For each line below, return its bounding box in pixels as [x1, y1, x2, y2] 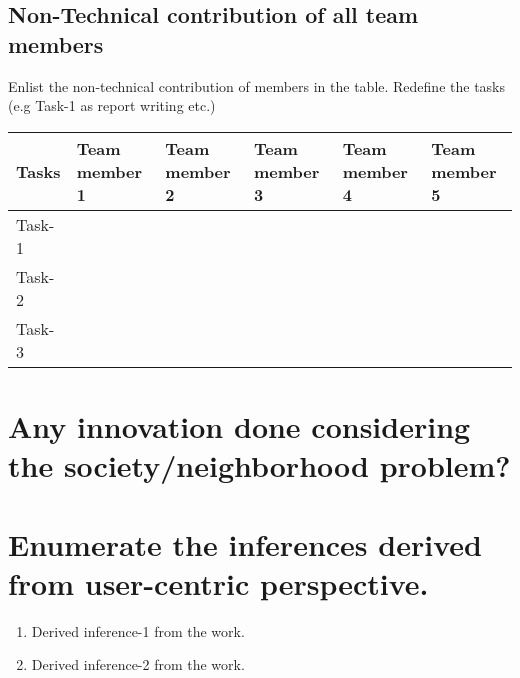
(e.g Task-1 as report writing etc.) [8, 95, 216, 116]
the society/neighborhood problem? [8, 445, 511, 486]
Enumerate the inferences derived [8, 523, 482, 564]
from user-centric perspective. [8, 562, 429, 603]
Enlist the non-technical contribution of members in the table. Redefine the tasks [8, 75, 505, 96]
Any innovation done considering [8, 405, 471, 446]
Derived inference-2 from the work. [31, 654, 245, 675]
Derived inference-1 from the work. [31, 620, 245, 641]
